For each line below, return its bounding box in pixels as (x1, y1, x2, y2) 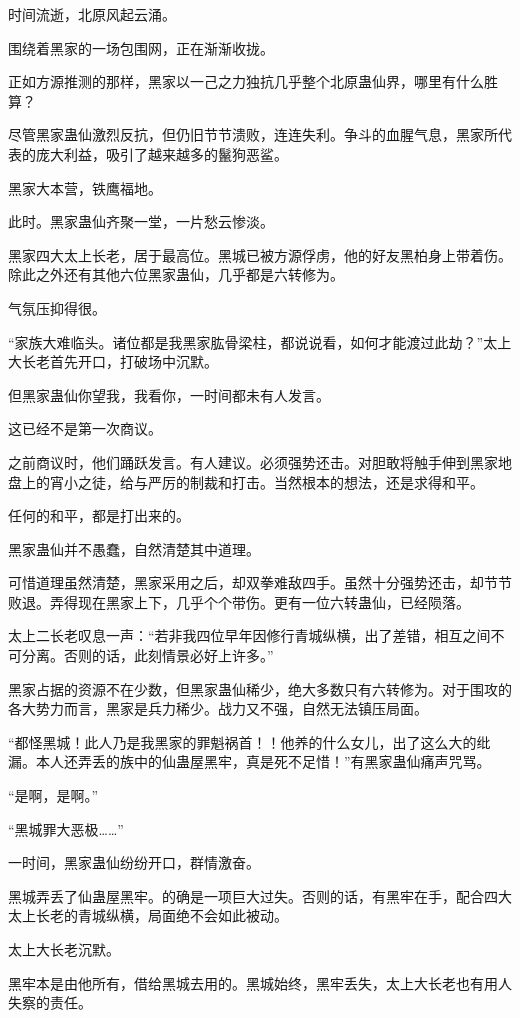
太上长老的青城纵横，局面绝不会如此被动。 (8, 905, 288, 926)
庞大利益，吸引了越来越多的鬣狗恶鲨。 (35, 143, 288, 164)
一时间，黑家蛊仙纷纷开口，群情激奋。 (8, 852, 260, 873)
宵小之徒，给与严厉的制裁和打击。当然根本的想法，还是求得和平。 (49, 471, 484, 492)
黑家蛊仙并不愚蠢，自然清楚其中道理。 (8, 538, 260, 559)
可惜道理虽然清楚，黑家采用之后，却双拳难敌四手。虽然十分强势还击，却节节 (8, 572, 512, 593)
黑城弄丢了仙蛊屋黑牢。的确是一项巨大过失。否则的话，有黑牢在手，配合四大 (8, 885, 512, 906)
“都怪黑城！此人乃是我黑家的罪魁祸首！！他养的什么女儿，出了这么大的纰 (8, 731, 491, 752)
